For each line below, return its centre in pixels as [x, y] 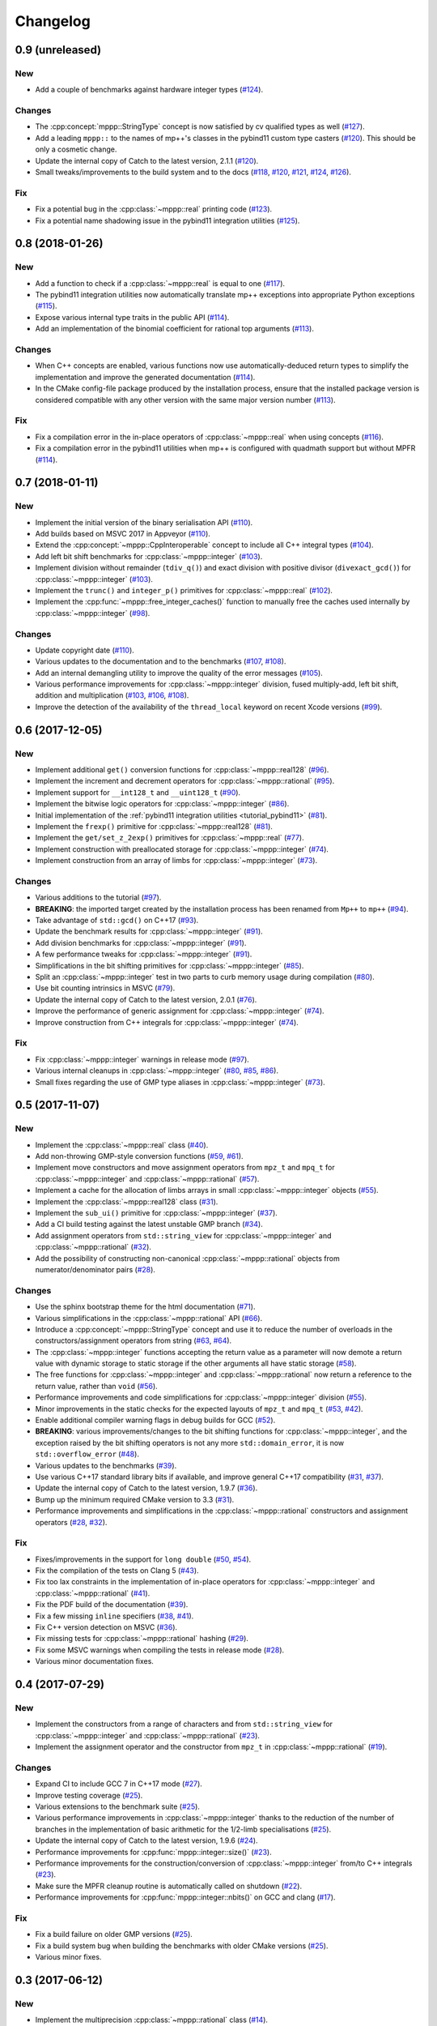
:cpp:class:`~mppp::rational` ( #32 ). [93, 1247]
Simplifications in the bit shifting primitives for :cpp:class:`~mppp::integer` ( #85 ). [170, 965]
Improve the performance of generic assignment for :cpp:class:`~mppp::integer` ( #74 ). [180, 1011]
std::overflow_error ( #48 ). [87, 1454]
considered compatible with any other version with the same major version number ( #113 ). [185, 400]
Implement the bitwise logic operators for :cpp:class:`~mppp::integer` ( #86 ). [162, 804]
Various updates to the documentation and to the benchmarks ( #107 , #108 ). [161, 661]
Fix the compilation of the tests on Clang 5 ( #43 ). [117, 1571]
